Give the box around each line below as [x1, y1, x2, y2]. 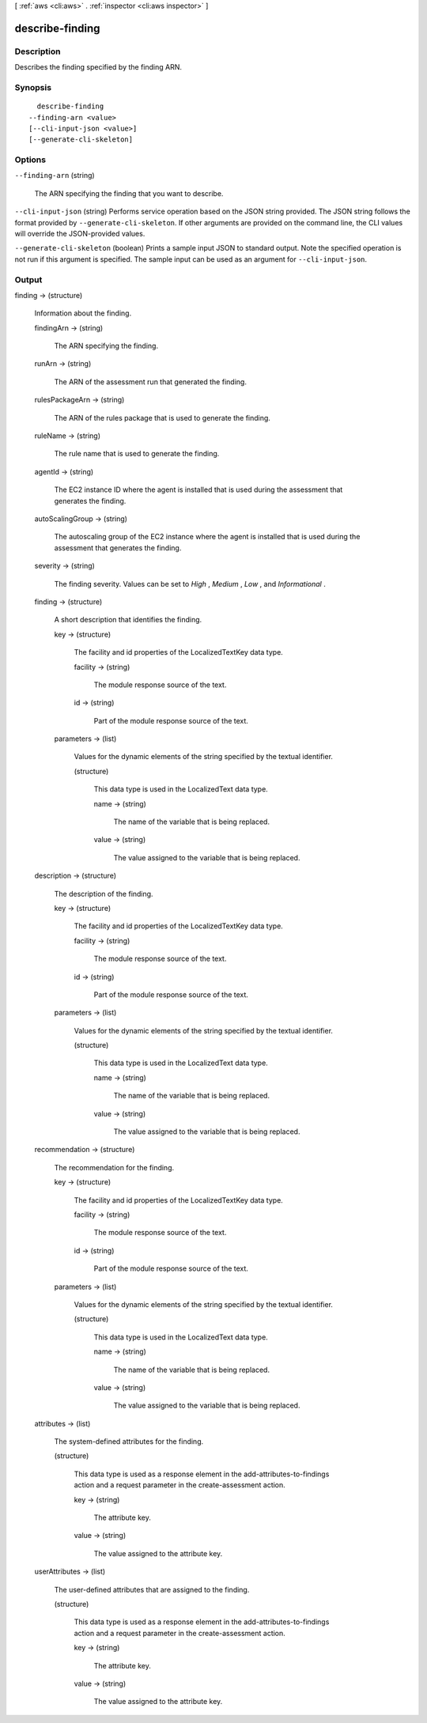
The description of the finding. [54, 889, 153, 898]
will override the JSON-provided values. [14, 229, 145, 238]
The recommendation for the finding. [54, 1162, 175, 1172]
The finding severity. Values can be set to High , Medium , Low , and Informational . [54, 579, 326, 588]
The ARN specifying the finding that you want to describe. [34, 188, 224, 198]
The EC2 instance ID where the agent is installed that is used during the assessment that [54, 485, 343, 494]
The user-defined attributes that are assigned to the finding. [54, 1585, 250, 1594]
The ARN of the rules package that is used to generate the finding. [54, 413, 270, 422]
